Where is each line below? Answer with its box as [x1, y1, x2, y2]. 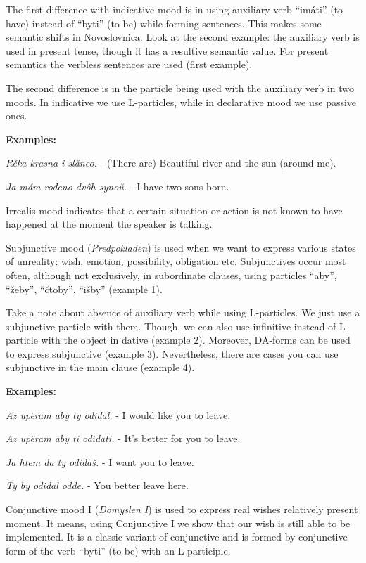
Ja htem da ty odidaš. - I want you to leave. [6, 454, 194, 469]
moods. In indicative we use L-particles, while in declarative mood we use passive [6, 94, 357, 109]
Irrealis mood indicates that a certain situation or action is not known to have [6, 202, 343, 217]
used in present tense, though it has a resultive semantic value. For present [6, 43, 329, 58]
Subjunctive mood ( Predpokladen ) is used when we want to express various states [6, 240, 356, 254]
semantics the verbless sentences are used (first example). [6, 57, 253, 72]
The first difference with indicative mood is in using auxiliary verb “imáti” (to [6, 2, 343, 16]
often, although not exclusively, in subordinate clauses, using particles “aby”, [6, 267, 337, 282]
